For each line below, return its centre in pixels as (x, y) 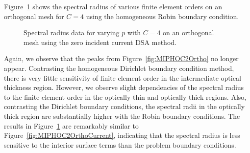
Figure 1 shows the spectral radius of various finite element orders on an (113, 6)
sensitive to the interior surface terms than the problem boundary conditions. (120, 144)
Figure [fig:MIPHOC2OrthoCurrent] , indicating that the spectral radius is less (122, 135)
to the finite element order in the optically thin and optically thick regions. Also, (125, 97)
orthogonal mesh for (34, 16)
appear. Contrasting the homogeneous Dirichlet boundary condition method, (119, 68)
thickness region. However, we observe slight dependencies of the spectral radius (124, 87)
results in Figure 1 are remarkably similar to (71, 125)
